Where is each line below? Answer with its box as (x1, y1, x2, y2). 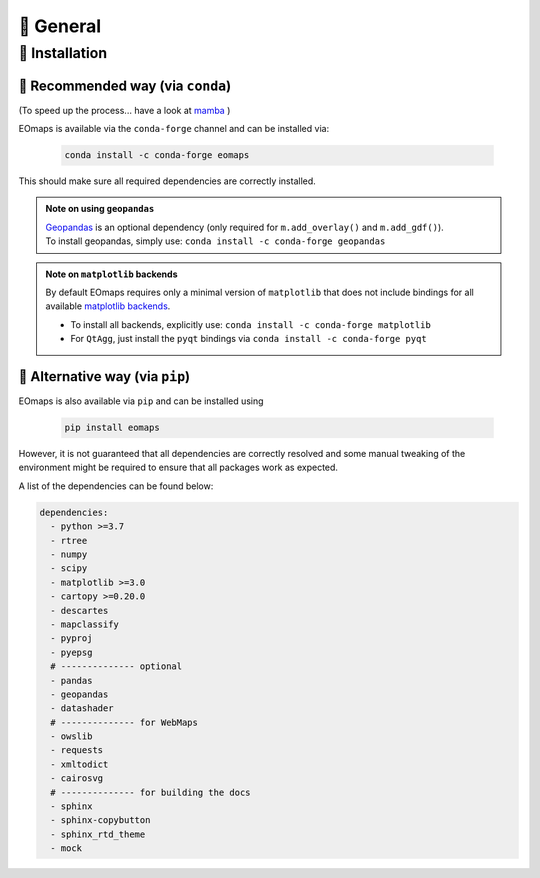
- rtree (50, 535, 88, 546)
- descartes (50, 605, 109, 616)
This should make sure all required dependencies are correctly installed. (18, 175, 317, 187)
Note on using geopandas (45, 203, 155, 215)
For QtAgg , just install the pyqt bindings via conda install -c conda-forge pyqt (70, 333, 427, 345)
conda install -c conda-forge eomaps (64, 150, 250, 161)
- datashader (50, 703, 114, 714)
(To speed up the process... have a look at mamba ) (18, 104, 231, 116)
